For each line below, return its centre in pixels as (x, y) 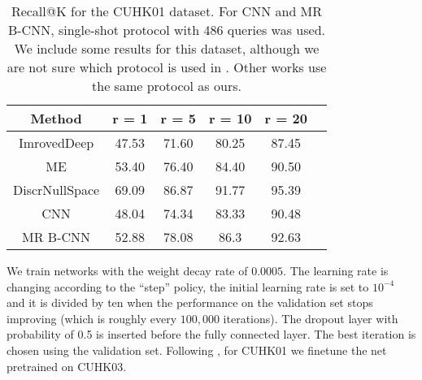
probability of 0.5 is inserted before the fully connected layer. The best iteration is (211, 334)
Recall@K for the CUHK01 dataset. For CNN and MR (167, 11)
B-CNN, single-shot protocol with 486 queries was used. (167, 30)
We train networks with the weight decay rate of (127, 270)
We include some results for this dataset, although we (167, 48)
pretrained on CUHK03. (67, 366)
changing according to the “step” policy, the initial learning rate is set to (188, 286)
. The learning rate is (336, 270)
